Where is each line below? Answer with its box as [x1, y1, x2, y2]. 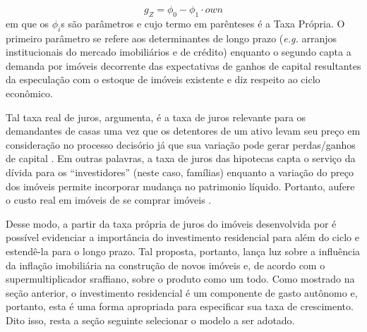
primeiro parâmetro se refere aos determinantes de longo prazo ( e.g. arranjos [6, 30, 337, 45]
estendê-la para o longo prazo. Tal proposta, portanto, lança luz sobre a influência [6, 243, 361, 258]
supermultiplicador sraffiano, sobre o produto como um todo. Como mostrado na [6, 271, 355, 286]
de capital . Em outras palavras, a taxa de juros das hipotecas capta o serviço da [6, 151, 356, 166]
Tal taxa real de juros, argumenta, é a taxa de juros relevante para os [6, 109, 306, 124]
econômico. [6, 85, 53, 100]
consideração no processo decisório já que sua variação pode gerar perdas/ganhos [6, 137, 356, 152]
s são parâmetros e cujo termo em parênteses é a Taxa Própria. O [61, 16, 345, 30]
